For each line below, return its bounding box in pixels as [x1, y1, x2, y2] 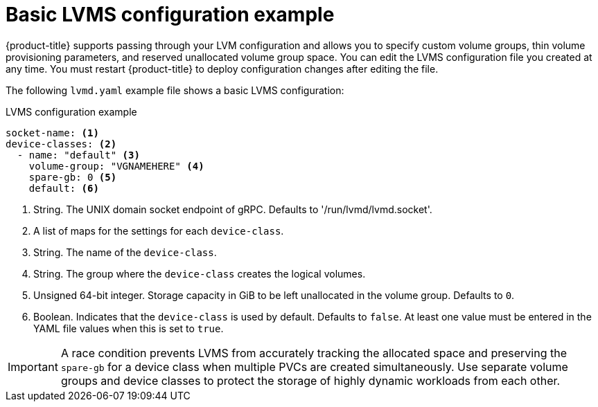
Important [8, 359, 58, 374]
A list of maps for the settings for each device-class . [33, 224, 284, 237]
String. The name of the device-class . [33, 246, 217, 258]
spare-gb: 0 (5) [28, 171, 117, 183]
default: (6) [28, 182, 99, 194]
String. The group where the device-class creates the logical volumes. [33, 267, 366, 280]
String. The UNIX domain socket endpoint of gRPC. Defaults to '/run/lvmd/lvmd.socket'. [33, 203, 432, 215]
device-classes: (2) [6, 138, 117, 150]
